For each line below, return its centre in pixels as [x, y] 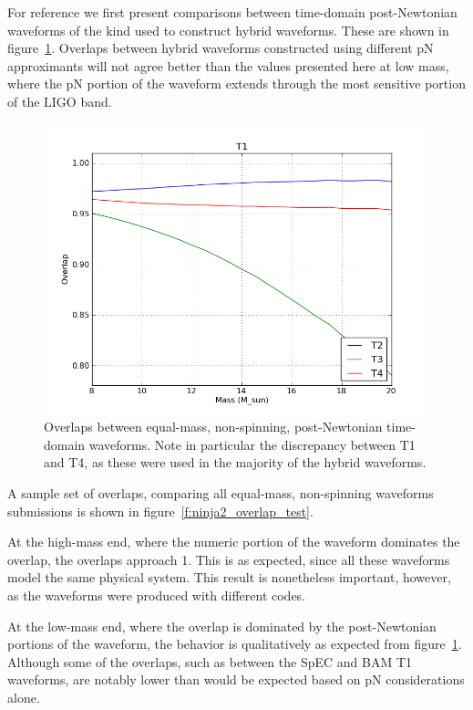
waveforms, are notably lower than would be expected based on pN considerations [236, 679]
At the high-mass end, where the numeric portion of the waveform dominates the [234, 542]
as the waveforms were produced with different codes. [157, 595]
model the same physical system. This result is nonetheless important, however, [229, 577]
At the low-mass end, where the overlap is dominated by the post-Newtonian [222, 626]
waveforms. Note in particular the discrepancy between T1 [252, 444]
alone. [24, 697]
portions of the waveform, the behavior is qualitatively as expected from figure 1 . [235, 644]
